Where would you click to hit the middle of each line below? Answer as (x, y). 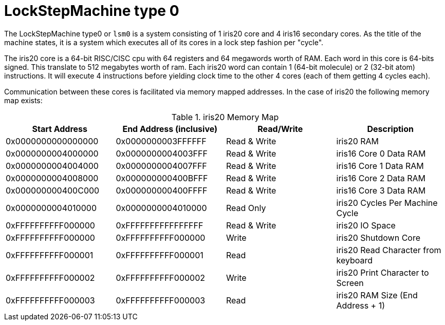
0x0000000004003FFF (162, 153)
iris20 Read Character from (389, 250)
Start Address (60, 129)
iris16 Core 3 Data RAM (381, 190)
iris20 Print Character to (383, 272)
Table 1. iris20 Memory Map (225, 117)
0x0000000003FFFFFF (161, 141)
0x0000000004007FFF (161, 166)
